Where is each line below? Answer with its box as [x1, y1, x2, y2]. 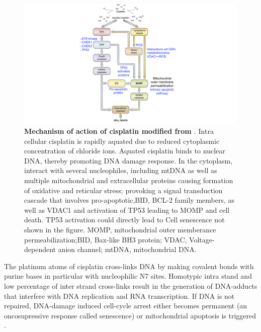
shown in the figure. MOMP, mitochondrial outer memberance [24, 224, 216, 235]
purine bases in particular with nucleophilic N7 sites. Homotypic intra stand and [4, 271, 252, 281]
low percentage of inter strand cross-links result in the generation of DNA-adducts [4, 281, 257, 291]
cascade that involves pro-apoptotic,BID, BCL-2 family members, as [24, 195, 235, 205]
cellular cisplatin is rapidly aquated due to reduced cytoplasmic [24, 135, 220, 146]
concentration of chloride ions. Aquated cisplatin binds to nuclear [24, 145, 225, 156]
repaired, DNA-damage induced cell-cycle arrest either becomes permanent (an [4, 300, 247, 311]
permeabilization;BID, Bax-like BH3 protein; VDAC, [24, 234, 187, 244]
